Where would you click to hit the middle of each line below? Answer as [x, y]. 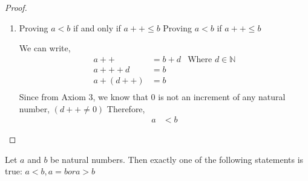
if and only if [97, 27]
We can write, [45, 48]
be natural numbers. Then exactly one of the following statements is [177, 159]
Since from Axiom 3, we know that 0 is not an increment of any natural [152, 96]
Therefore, [126, 108]
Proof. [16, 7]
